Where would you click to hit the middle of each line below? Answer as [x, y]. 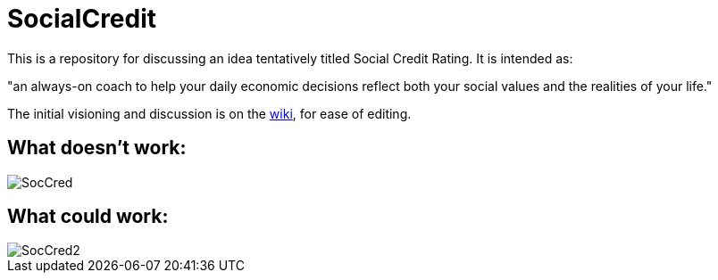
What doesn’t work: [97, 148]
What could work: [88, 217]
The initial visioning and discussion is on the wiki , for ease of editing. [209, 113]
